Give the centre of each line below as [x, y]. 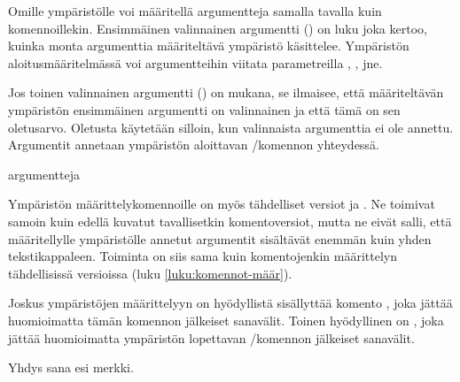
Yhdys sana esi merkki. [71, 367]
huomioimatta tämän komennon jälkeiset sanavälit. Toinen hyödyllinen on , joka [226, 320]
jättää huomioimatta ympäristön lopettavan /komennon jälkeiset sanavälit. [211, 337]
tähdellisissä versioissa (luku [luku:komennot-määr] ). [150, 273]
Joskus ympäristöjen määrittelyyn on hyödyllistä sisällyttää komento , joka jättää [230, 303]
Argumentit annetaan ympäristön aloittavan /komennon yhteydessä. [194, 145]
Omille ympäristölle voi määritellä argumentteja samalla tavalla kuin [195, 11]
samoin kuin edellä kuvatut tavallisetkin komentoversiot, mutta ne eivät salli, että [230, 221]
